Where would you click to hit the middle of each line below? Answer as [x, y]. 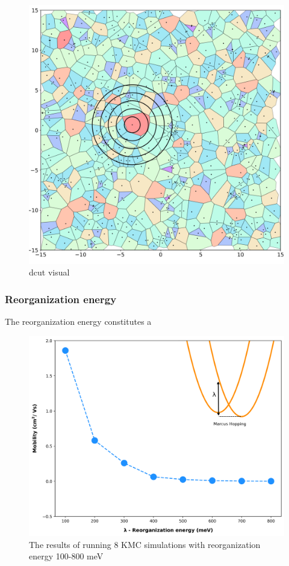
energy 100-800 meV [66, 556]
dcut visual [49, 272]
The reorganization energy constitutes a [78, 321]
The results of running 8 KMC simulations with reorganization [145, 544]
